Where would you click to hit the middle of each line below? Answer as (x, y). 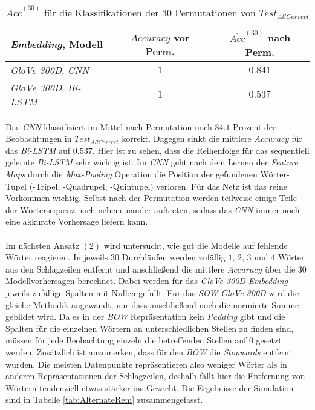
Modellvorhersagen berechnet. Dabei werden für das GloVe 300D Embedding (147, 281)
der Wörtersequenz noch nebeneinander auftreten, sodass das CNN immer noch (153, 209)
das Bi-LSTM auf (38, 150)
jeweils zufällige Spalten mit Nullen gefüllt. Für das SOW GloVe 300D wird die (152, 292)
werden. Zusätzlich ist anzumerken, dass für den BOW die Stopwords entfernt (149, 352)
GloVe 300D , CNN (50, 70)
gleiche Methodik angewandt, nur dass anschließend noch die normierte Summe (152, 304)
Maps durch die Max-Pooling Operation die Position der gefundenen (132, 174)
